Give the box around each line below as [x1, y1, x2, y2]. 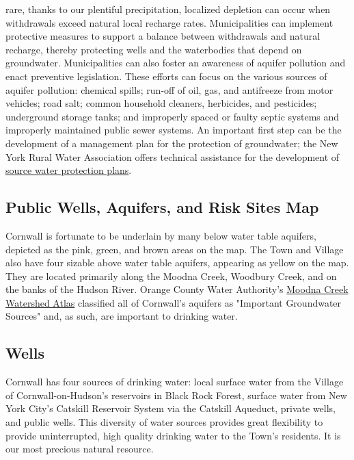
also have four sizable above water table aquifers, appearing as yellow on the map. [5, 255, 349, 270]
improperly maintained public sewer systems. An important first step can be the [5, 123, 342, 137]
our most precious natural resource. [5, 442, 154, 456]
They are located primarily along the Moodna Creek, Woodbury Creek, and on [5, 268, 337, 283]
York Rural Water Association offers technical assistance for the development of [5, 149, 340, 164]
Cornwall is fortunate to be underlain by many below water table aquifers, [5, 228, 316, 242]
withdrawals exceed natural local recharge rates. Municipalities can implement [5, 15, 333, 29]
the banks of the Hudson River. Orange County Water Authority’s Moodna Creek [5, 282, 349, 296]
